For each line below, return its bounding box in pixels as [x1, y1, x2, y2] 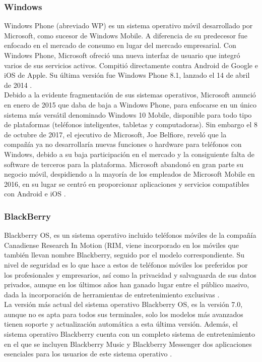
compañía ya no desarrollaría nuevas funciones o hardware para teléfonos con [4, 139, 242, 149]
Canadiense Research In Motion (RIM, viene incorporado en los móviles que [4, 239, 239, 250]
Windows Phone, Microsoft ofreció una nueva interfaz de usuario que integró [4, 50, 240, 60]
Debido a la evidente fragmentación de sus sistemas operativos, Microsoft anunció [4, 89, 256, 100]
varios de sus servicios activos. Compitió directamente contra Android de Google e [4, 60, 258, 70]
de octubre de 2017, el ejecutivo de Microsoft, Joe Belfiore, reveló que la [4, 129, 227, 139]
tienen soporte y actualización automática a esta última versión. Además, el [4, 319, 238, 329]
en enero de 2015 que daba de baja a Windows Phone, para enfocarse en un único [4, 99, 256, 110]
